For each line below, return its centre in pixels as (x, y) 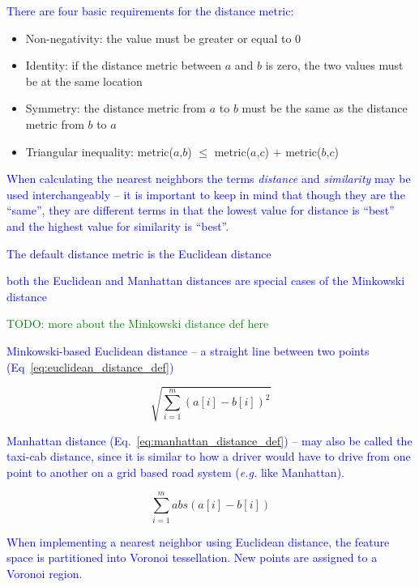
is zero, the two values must (334, 65)
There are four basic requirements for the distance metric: (150, 11)
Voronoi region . (45, 573)
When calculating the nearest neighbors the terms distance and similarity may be (209, 179)
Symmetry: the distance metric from (116, 108)
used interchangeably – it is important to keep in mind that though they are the (206, 194)
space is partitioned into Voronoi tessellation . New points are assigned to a (192, 557)
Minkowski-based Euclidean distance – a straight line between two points (188, 350)
